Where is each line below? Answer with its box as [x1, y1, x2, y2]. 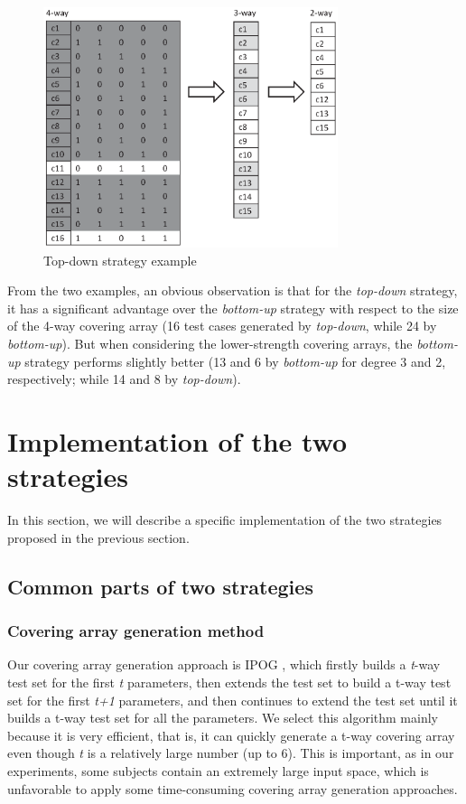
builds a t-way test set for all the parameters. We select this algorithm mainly [7, 708, 438, 727]
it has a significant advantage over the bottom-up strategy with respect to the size [7, 298, 459, 317]
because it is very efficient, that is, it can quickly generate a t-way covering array [7, 725, 455, 744]
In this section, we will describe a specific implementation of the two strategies [7, 510, 443, 529]
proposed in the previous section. [7, 528, 190, 547]
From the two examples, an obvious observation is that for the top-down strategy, [7, 281, 458, 300]
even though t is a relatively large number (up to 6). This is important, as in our [7, 743, 454, 762]
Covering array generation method [7, 620, 265, 642]
